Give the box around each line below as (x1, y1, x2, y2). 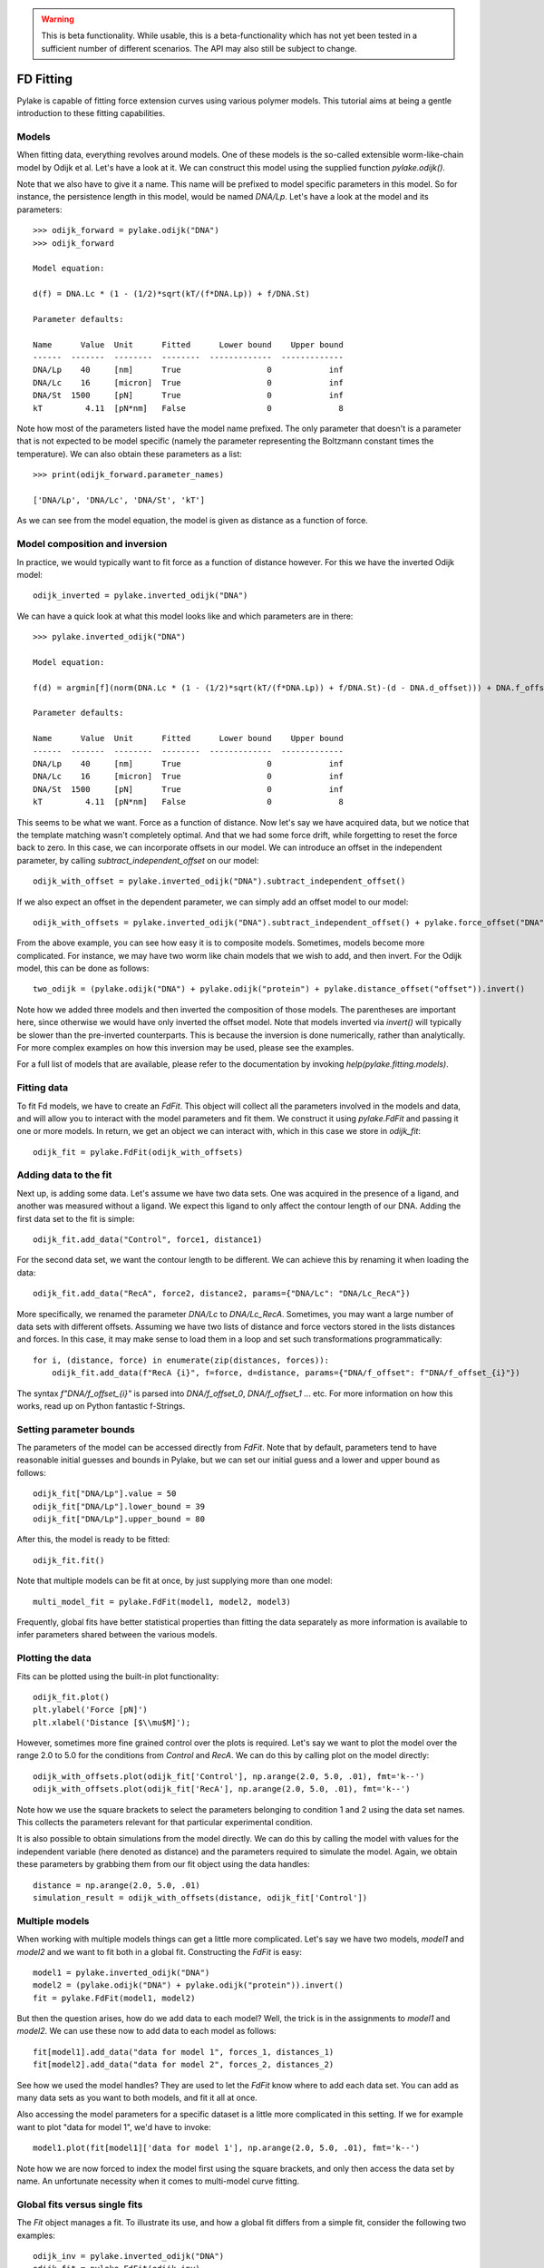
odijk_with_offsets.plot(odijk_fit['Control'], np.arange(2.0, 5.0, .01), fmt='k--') (33, 1771, 425, 1782)
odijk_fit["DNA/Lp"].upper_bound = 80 (33, 1514, 206, 1524)
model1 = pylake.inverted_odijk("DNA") (33, 1967, 210, 1978)
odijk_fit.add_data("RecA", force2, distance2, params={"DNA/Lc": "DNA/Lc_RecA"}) (33, 1288, 411, 1299)
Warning (41, 14, 74, 24)
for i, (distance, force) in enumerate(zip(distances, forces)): (33, 1354, 330, 1365)
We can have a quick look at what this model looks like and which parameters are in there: (16, 611, 354, 621)
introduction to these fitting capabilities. (16, 108, 166, 119)
